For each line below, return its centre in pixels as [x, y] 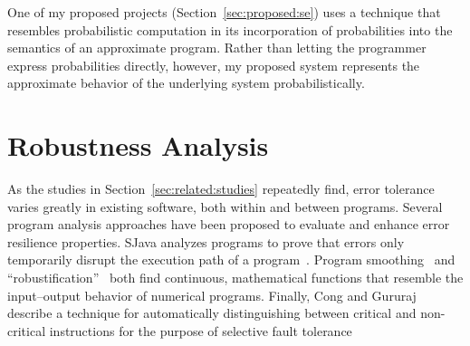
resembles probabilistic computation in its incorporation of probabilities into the [230, 29]
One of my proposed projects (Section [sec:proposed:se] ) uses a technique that [224, 12]
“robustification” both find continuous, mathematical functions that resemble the [235, 278]
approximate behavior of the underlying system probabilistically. [186, 83]
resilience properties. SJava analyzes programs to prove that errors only [206, 241]
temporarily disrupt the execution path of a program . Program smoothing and [231, 259]
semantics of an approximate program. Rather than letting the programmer [217, 48]
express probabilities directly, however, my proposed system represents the [214, 65]
